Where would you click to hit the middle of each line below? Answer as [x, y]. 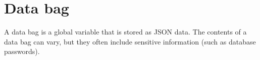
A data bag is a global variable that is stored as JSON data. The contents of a [125, 32]
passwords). [22, 51]
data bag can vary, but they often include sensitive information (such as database [130, 41]
